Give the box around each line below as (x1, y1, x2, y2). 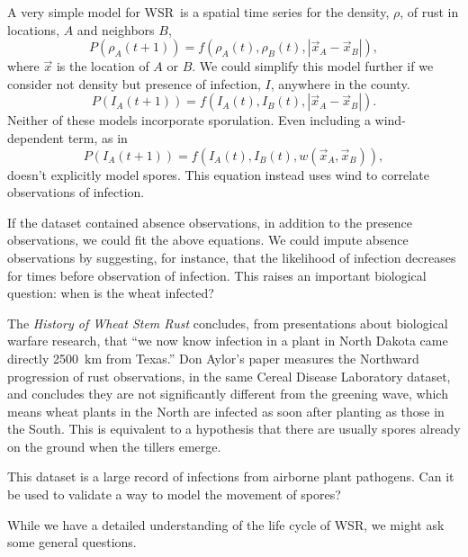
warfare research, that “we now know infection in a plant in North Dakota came (7, 331, 448, 350)
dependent (7, 128, 65, 147)
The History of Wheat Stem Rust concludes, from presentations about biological (7, 313, 448, 332)
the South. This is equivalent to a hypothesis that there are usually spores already (7, 419, 461, 438)
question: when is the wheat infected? (7, 283, 214, 302)
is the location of (56, 57, 149, 76)
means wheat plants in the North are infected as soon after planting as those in (7, 401, 445, 420)
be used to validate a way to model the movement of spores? (7, 485, 341, 504)
